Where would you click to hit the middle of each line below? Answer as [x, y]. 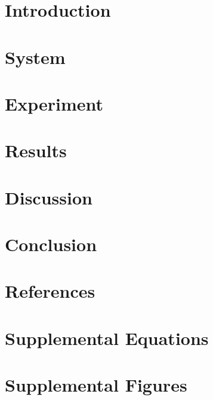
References [50, 291]
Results [36, 150]
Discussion [49, 197]
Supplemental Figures [96, 385]
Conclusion [51, 244]
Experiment [54, 103]
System [35, 57]
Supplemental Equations [107, 338]
